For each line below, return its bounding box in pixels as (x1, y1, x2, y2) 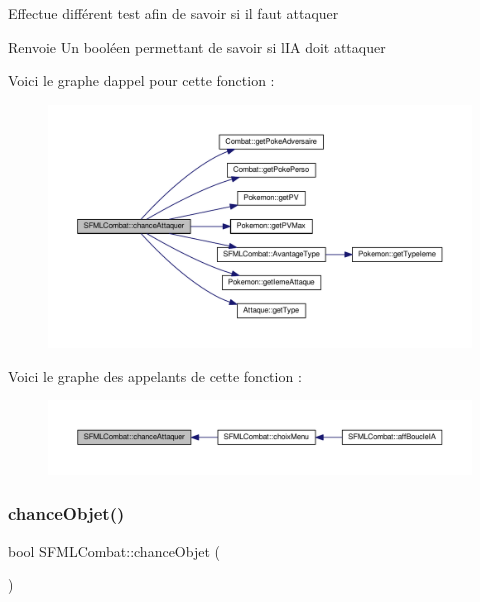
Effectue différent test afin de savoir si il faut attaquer (8, 3, 339, 23)
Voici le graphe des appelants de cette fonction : (8, 365, 302, 386)
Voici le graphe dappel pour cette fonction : (8, 70, 275, 91)
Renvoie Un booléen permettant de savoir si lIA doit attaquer (8, 36, 386, 57)
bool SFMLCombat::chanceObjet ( (8, 540, 220, 561)
